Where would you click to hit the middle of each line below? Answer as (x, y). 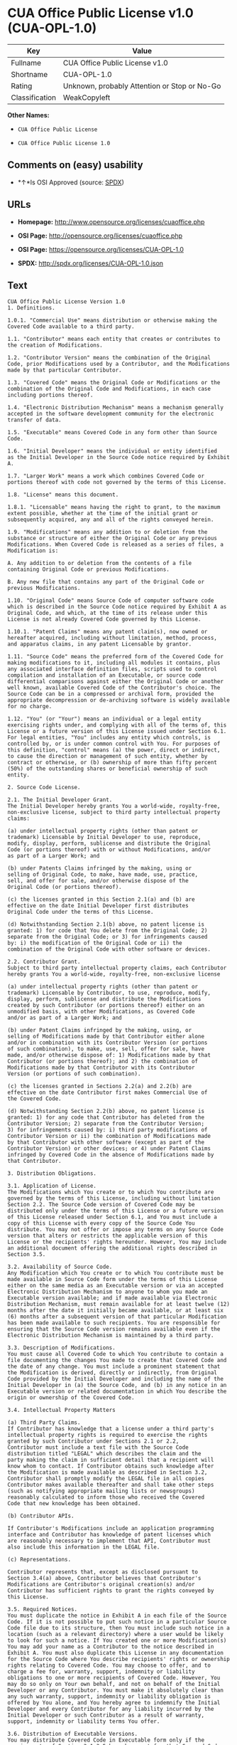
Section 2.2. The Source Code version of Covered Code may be (101, 1205)
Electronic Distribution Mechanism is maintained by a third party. (111, 1336)
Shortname (29, 74)
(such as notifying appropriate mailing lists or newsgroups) (101, 1491)
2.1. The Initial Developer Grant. (60, 800)
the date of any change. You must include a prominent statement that (114, 1367)
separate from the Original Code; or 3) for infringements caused (108, 937)
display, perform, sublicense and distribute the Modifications (104, 999)
